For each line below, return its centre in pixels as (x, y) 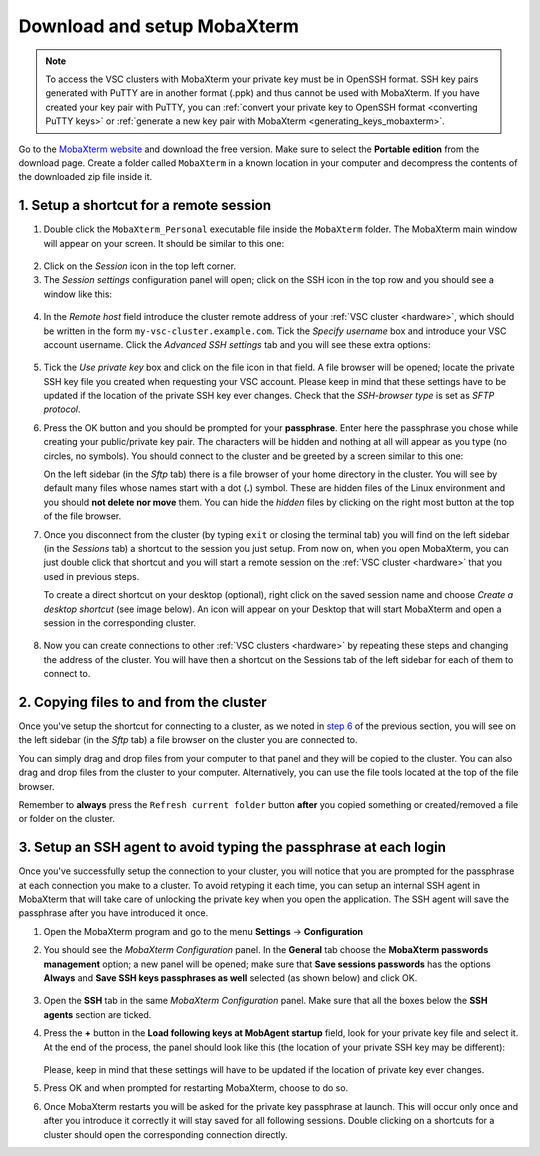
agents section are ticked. (97, 1014)
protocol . (62, 409)
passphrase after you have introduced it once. (113, 913)
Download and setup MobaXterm (159, 26)
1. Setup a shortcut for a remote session (145, 205)
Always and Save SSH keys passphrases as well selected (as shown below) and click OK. (230, 978)
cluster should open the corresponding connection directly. (166, 1134)
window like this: (78, 294)
